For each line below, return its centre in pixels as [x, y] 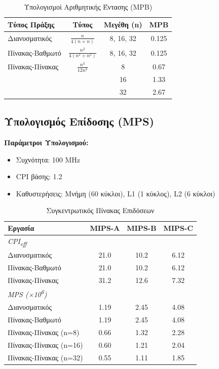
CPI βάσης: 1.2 [39, 176]
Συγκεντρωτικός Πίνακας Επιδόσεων [100, 210]
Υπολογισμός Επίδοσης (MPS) [79, 121]
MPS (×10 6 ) [27, 294]
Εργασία [21, 228]
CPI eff [17, 241]
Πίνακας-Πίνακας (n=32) [45, 357]
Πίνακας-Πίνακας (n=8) [44, 332]
